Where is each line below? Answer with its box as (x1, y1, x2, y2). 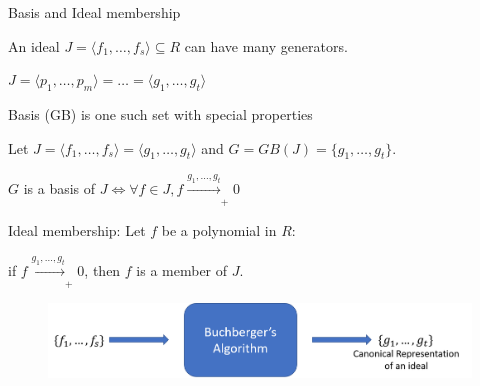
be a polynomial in (161, 220, 277, 241)
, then (84, 259, 121, 280)
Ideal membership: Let (8, 220, 146, 241)
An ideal (8, 35, 60, 56)
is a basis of (23, 178, 96, 199)
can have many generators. (184, 35, 348, 56)
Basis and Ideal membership (8, 2, 181, 22)
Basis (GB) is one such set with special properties (8, 103, 313, 124)
